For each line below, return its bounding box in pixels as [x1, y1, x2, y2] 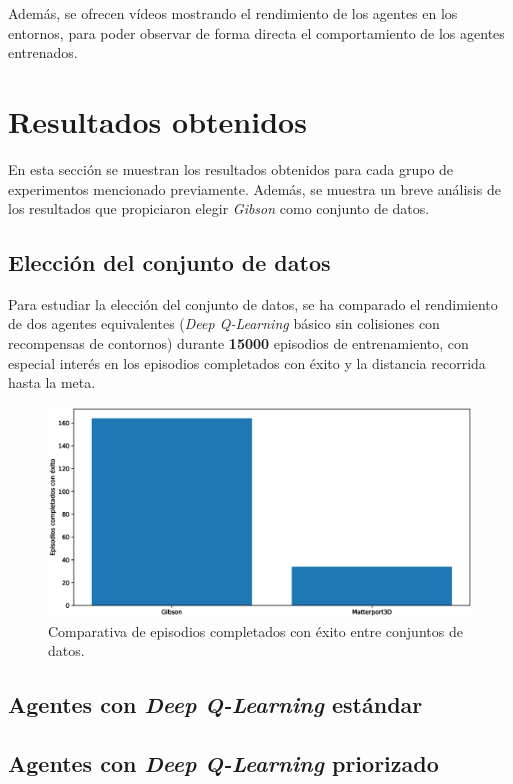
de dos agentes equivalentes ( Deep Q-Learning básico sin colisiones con [8, 313, 440, 334]
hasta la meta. [8, 372, 96, 393]
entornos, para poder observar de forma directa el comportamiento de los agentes [8, 22, 505, 43]
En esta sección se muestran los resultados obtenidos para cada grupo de [8, 158, 454, 179]
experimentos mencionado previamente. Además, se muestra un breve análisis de [8, 178, 501, 199]
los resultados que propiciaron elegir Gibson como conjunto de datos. [8, 198, 430, 219]
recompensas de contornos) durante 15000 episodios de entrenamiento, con [8, 333, 469, 354]
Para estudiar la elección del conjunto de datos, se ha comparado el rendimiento [8, 293, 498, 314]
